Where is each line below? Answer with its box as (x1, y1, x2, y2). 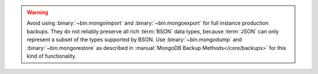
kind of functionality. (26, 52, 77, 59)
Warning (26, 9, 48, 16)
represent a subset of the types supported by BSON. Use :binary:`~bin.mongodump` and (26, 36, 243, 43)
